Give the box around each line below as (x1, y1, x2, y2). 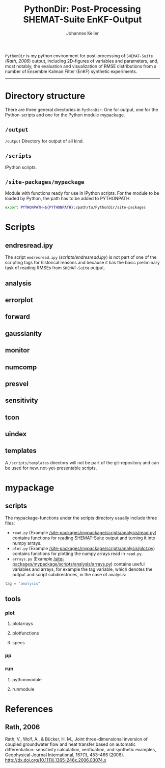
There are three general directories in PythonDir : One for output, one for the (5, 106, 158, 112)
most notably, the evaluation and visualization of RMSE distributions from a (5, 63, 157, 69)
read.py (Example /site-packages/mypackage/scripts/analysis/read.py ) (12, 529, 157, 535)
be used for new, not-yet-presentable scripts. (5, 465, 97, 471)
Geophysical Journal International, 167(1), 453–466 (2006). (5, 752, 125, 758)
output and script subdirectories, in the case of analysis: (12, 571, 126, 577)
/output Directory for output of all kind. (5, 138, 84, 144)
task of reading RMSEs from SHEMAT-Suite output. (5, 265, 105, 271)
